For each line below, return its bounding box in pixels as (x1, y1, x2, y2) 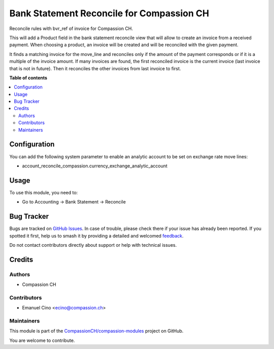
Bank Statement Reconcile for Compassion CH (9, 8, 210, 19)
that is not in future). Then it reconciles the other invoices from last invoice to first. (9, 65, 181, 71)
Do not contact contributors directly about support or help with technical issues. (9, 242, 177, 248)
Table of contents (9, 74, 48, 81)
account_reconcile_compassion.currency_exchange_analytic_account (22, 163, 167, 169)
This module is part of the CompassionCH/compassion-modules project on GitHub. (9, 328, 184, 334)
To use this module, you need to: (9, 189, 78, 195)
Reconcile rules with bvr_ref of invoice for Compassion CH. (9, 25, 133, 32)
